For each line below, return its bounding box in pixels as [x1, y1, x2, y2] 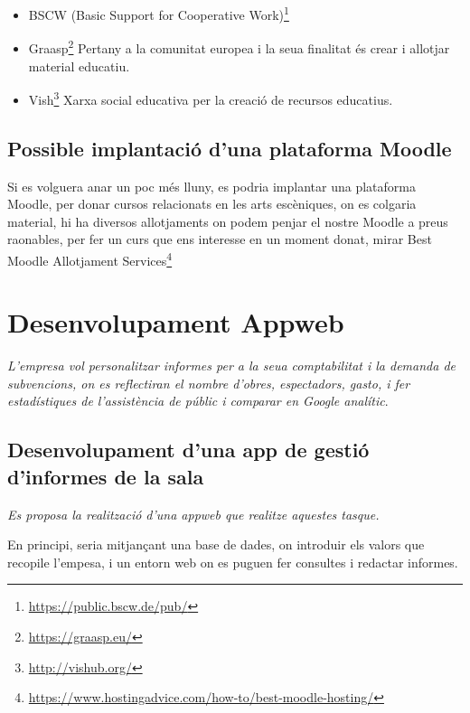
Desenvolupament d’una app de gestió [7, 436, 370, 464]
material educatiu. [28, 56, 130, 75]
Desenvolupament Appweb [7, 304, 344, 341]
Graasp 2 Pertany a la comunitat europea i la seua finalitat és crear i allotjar [28, 36, 450, 57]
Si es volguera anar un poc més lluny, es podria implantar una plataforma [7, 176, 416, 195]
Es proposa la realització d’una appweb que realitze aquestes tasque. [7, 504, 380, 523]
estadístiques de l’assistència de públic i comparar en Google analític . [7, 391, 389, 410]
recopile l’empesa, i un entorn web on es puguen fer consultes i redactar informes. [7, 552, 458, 571]
